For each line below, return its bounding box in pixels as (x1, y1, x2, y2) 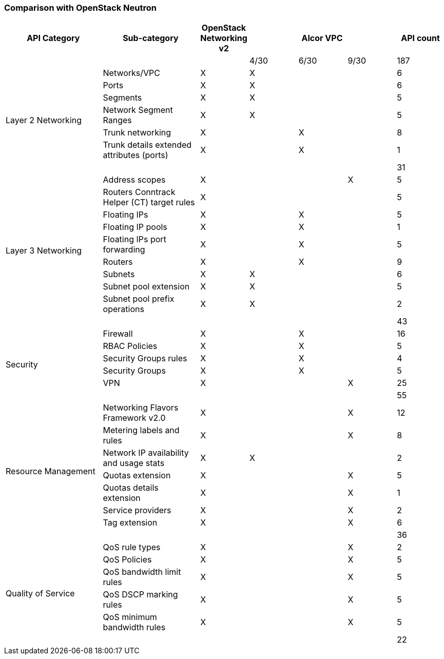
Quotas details (103, 482, 159, 493)
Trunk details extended (103, 140, 192, 150)
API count (401, 33, 440, 44)
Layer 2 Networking (6, 115, 82, 126)
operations (103, 304, 144, 315)
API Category (27, 33, 80, 44)
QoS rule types (103, 542, 161, 553)
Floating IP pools (103, 222, 167, 232)
